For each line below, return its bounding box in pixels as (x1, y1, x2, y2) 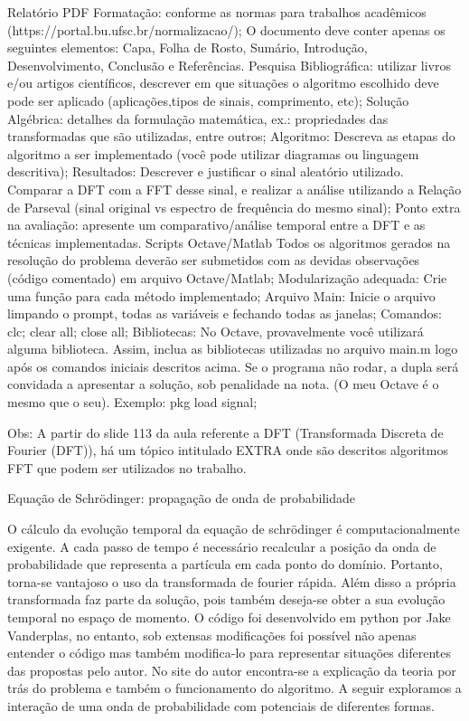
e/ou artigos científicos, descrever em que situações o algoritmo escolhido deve (7, 73, 439, 92)
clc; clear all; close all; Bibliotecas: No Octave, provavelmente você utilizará (7, 321, 424, 340)
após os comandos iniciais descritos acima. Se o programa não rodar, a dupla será (7, 356, 459, 375)
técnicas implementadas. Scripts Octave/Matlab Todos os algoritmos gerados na (7, 232, 451, 251)
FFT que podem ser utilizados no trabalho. (7, 458, 247, 477)
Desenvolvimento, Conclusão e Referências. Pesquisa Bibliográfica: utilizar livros (7, 55, 451, 74)
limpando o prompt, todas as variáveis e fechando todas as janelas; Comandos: (7, 304, 442, 323)
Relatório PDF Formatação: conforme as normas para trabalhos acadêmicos (7, 3, 427, 21)
